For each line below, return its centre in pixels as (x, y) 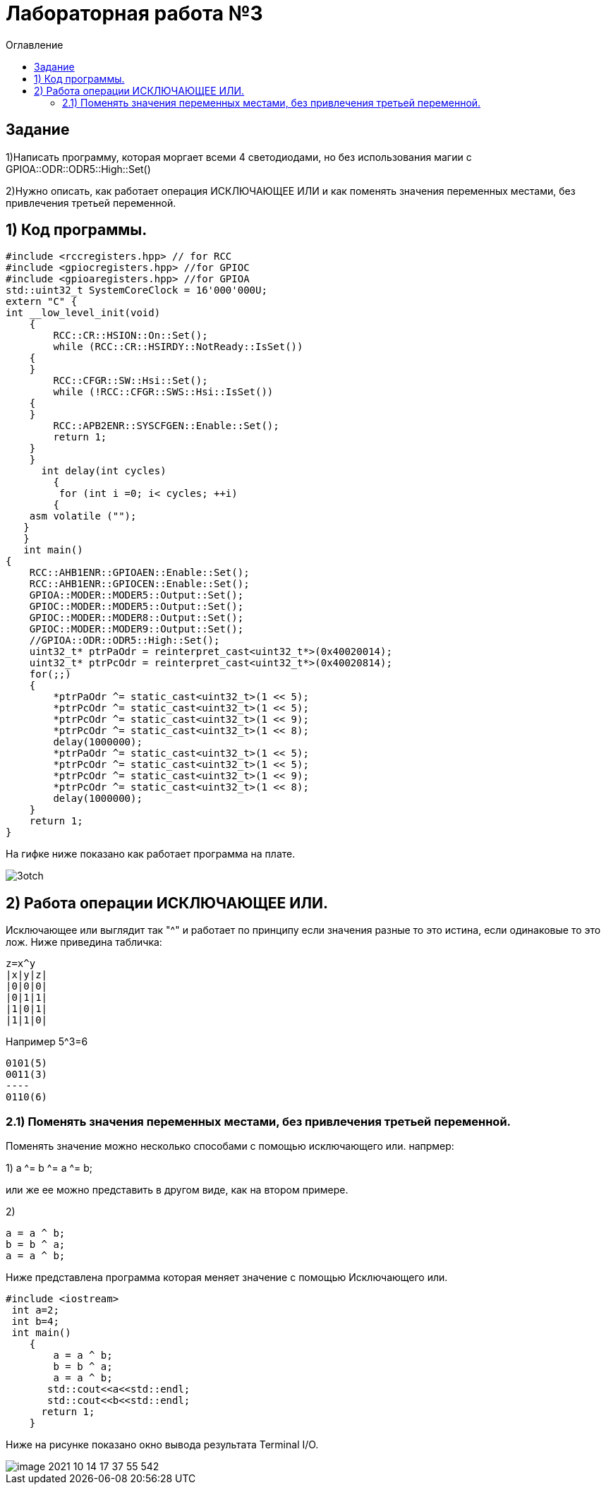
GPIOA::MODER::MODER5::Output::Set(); (137, 595)
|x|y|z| (27, 975)
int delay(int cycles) (104, 471)
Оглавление (35, 44)
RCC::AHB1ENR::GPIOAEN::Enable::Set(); (139, 573)
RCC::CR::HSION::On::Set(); (131, 336)
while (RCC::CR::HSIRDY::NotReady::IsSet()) (178, 347)
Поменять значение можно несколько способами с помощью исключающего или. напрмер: (230, 1146)
